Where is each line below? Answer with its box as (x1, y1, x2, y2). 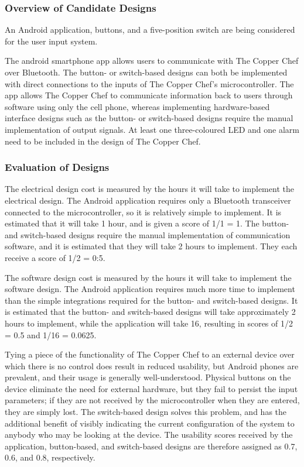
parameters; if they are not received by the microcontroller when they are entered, (5, 394, 300, 406)
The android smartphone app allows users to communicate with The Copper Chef (5, 54, 299, 67)
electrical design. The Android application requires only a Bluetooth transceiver (5, 194, 291, 206)
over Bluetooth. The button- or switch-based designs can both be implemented (5, 66, 288, 78)
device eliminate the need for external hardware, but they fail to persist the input (5, 382, 298, 394)
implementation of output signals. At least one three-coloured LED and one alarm (5, 123, 299, 135)
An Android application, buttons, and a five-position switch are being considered (5, 23, 295, 36)
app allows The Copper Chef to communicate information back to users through (5, 89, 293, 101)
